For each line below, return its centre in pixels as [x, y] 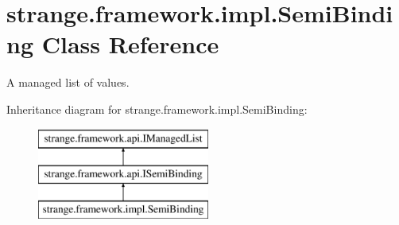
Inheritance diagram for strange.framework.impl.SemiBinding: [157, 109]
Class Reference [130, 44]
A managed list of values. [68, 82]
